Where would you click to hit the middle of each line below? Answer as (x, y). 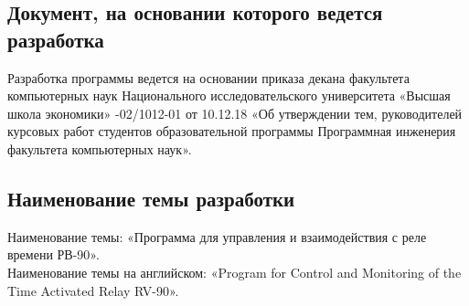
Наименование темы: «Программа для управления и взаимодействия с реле (217, 236)
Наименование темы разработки (151, 198)
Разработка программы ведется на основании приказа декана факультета (208, 77)
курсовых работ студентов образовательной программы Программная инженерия (232, 131)
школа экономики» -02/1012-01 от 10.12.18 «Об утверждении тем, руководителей (235, 113)
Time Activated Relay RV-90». (93, 290)
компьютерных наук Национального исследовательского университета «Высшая (229, 95)
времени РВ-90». (53, 254)
